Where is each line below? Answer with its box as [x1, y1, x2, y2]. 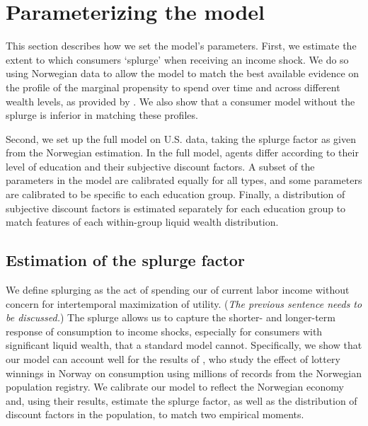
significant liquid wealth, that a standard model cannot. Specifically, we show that [6, 338, 362, 352]
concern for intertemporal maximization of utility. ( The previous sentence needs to [6, 296, 362, 311]
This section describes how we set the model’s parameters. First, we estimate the [6, 38, 357, 53]
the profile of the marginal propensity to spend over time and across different [6, 79, 340, 94]
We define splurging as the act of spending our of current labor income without [6, 282, 350, 297]
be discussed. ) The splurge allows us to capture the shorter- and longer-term [6, 310, 335, 325]
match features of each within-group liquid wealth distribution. [6, 214, 279, 229]
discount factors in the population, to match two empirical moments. [6, 407, 304, 422]
